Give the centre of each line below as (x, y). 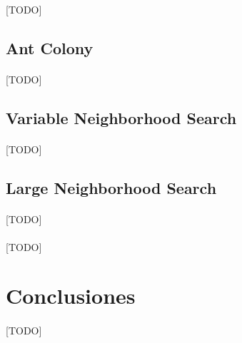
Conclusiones (71, 296)
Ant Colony (50, 47)
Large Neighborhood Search (111, 187)
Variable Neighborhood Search (121, 117)
